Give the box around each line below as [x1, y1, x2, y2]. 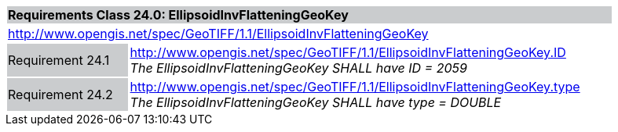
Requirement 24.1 [8, 52, 110, 68]
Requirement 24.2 [8, 87, 113, 102]
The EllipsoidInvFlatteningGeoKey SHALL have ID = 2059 [130, 60, 467, 76]
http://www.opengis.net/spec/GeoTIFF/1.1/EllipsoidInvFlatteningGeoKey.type [130, 79, 580, 95]
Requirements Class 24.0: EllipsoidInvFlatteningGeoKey [8, 7, 349, 23]
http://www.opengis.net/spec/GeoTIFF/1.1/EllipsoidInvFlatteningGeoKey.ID [130, 45, 566, 60]
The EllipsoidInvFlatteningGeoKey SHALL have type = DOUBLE [130, 95, 502, 110]
